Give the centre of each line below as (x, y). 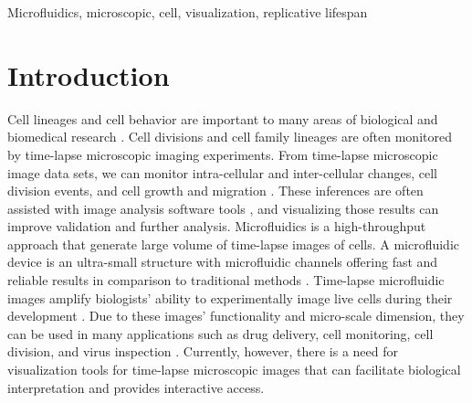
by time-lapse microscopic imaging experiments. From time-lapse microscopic (223, 154)
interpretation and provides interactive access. (136, 387)
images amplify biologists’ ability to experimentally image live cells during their (230, 297)
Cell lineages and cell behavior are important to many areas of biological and (223, 118)
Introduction (89, 74)
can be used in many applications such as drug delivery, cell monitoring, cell (220, 333)
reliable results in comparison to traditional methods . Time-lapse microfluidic (226, 280)
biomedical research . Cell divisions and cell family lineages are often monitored (230, 137)
